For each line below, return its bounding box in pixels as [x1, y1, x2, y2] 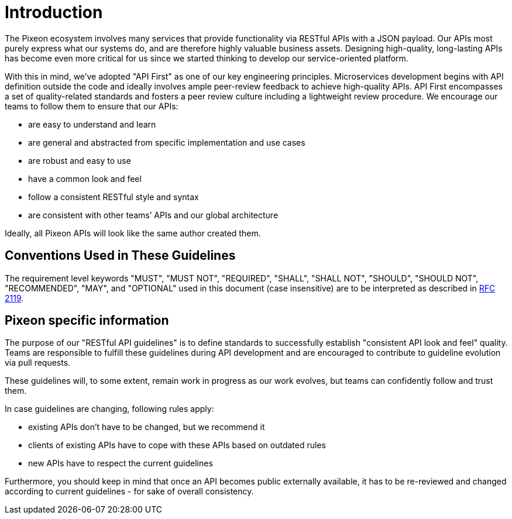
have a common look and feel [28, 173, 142, 184]
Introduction [5, 2, 103, 22]
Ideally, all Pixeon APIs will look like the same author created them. [5, 228, 261, 238]
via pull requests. [5, 358, 71, 368]
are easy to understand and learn [28, 119, 156, 129]
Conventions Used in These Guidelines [5, 248, 236, 263]
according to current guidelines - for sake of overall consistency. [5, 486, 254, 497]
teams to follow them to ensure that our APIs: [5, 101, 178, 111]
